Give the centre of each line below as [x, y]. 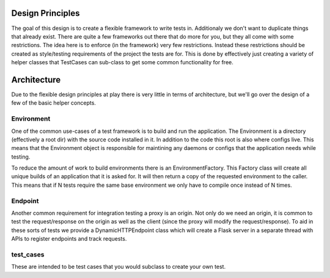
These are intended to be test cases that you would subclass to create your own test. [119, 267]
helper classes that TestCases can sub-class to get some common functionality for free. [122, 62]
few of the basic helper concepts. [53, 103]
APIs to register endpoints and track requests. [69, 239]
